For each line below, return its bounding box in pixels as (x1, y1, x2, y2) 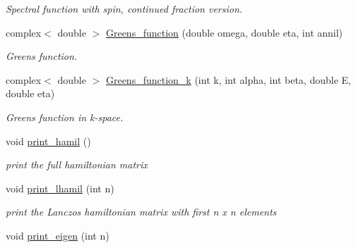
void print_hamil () (6, 133, 91, 148)
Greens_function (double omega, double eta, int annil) (105, 25, 343, 39)
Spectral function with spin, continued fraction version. (6, 1, 243, 15)
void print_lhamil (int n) (6, 180, 114, 195)
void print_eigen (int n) (6, 228, 109, 242)
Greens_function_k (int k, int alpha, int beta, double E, (105, 72, 351, 87)
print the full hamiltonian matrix (6, 157, 148, 172)
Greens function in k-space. (6, 109, 124, 124)
